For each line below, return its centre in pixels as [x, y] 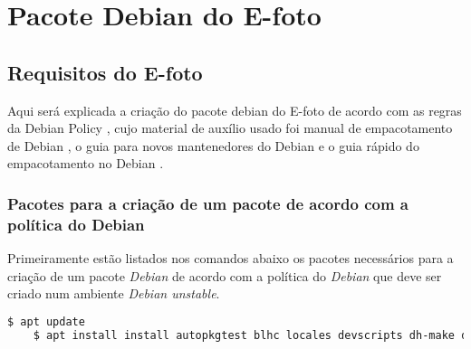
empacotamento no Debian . [86, 163]
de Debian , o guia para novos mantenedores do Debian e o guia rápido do [213, 145]
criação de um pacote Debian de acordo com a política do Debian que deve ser [225, 275]
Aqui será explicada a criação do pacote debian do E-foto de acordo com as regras [235, 110]
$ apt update [46, 321]
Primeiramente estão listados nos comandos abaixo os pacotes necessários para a [231, 258]
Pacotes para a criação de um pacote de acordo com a [208, 203]
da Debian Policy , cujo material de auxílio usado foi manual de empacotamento [230, 128]
